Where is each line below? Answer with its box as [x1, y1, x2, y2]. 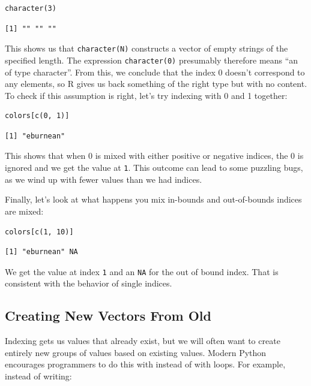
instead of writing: [5, 369, 72, 382]
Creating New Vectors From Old [5, 306, 211, 325]
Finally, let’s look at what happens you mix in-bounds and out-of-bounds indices [5, 193, 302, 206]
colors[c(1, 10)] [5, 227, 74, 236]
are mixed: [5, 204, 44, 217]
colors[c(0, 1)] [5, 111, 70, 120]
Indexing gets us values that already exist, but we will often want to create [5, 334, 280, 347]
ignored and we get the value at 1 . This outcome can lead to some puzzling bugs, [5, 161, 303, 174]
